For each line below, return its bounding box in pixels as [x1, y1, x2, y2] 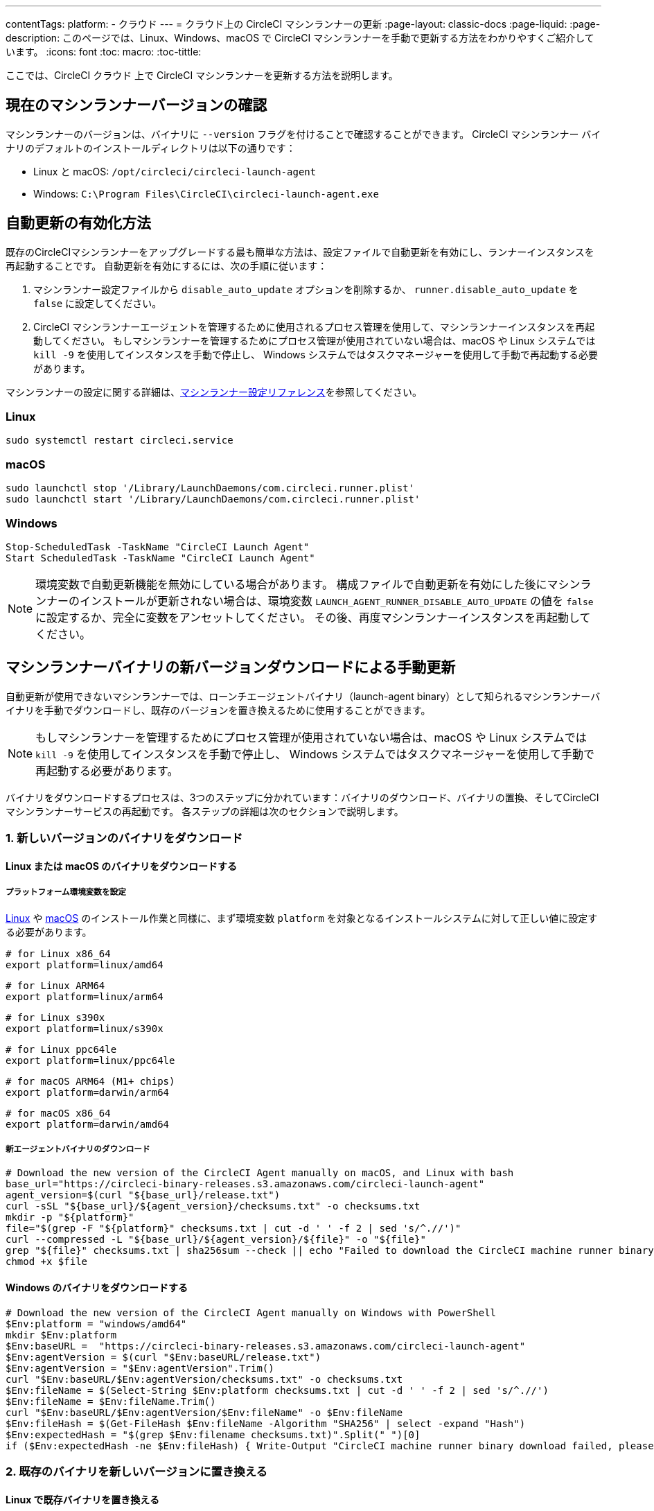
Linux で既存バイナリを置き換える [6, 1493, 159, 1505]
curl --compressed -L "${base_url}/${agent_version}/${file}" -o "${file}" [6, 1234, 426, 1246]
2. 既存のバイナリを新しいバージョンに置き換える [6, 1464, 267, 1478]
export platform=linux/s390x [6, 1022, 163, 1034]
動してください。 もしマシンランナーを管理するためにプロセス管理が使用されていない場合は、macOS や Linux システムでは [33, 334, 596, 347]
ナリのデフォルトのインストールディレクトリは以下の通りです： [6, 141, 296, 154]
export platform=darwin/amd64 [6, 1118, 170, 1130]
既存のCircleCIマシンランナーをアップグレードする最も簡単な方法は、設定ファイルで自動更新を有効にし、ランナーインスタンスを [6, 245, 594, 258]
